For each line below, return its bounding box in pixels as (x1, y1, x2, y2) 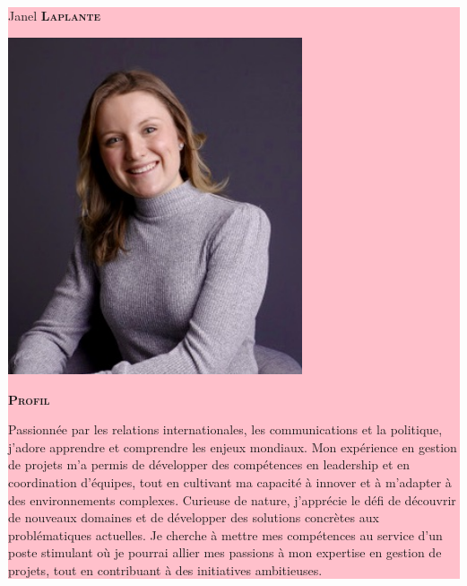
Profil (8, 389, 50, 408)
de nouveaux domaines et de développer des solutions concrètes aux (8, 508, 379, 527)
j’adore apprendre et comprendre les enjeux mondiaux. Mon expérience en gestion (8, 437, 457, 456)
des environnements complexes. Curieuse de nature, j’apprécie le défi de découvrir (8, 490, 456, 509)
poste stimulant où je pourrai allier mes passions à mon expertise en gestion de (8, 543, 442, 562)
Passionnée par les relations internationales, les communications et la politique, (8, 420, 443, 439)
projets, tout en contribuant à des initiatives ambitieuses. (8, 560, 323, 579)
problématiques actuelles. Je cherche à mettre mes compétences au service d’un (8, 525, 443, 544)
